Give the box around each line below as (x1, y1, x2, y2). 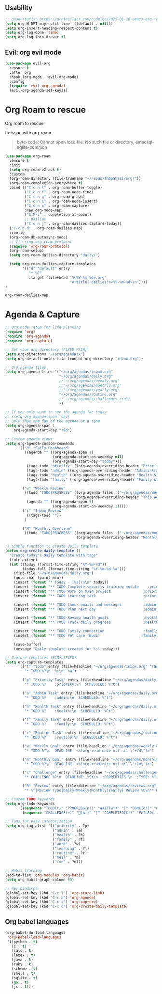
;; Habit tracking (5, 868, 42, 873)
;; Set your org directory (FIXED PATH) (5, 347, 88, 352)
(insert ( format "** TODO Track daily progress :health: (13, 620, 161, 625)
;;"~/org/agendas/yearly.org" (58, 387, 120, 392)
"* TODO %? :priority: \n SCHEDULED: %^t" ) (24, 682, 120, 687)
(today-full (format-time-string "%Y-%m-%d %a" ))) (22, 567, 126, 571)
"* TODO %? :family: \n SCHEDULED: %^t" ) (24, 722, 116, 726)
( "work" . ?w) (52, 841, 81, 846)
